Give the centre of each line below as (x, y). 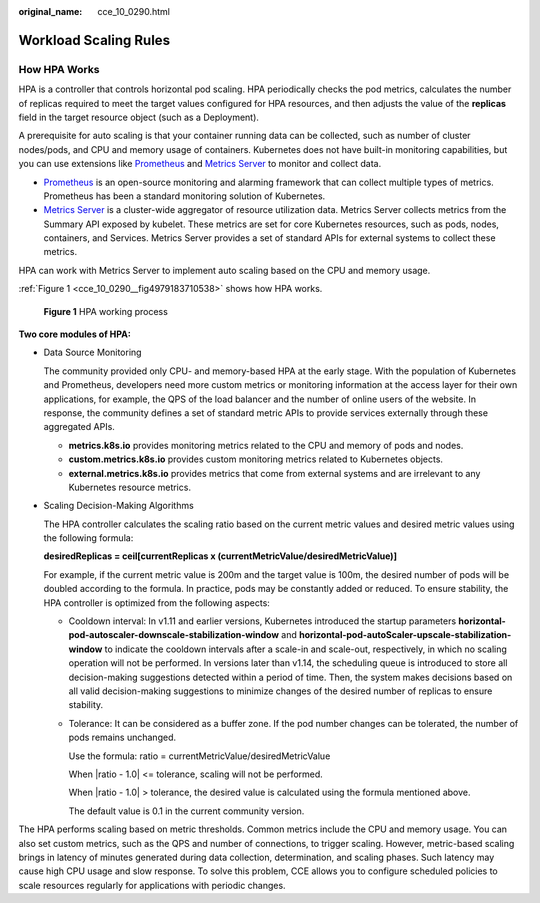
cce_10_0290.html (133, 11)
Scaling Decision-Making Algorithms (118, 506)
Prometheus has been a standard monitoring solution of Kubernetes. (184, 196)
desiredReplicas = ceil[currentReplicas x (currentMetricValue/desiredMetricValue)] (220, 556)
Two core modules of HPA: (75, 334)
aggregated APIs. (79, 427)
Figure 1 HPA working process (106, 311)
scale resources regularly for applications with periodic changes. (152, 885)
